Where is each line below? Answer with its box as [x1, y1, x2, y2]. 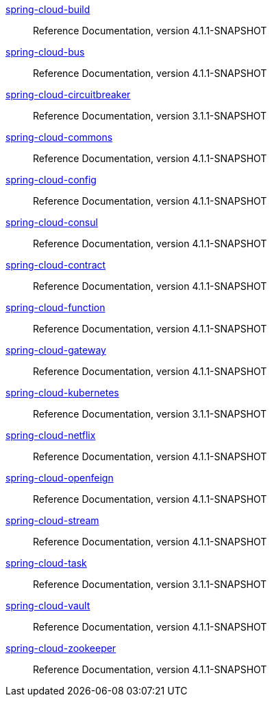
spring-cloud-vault [5, 600, 90, 611]
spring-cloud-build [5, 3, 90, 15]
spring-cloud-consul [5, 216, 98, 228]
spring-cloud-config [5, 174, 97, 185]
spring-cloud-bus [5, 46, 85, 58]
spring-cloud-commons [5, 131, 113, 143]
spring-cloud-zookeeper [5, 642, 116, 654]
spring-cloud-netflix [5, 429, 96, 441]
